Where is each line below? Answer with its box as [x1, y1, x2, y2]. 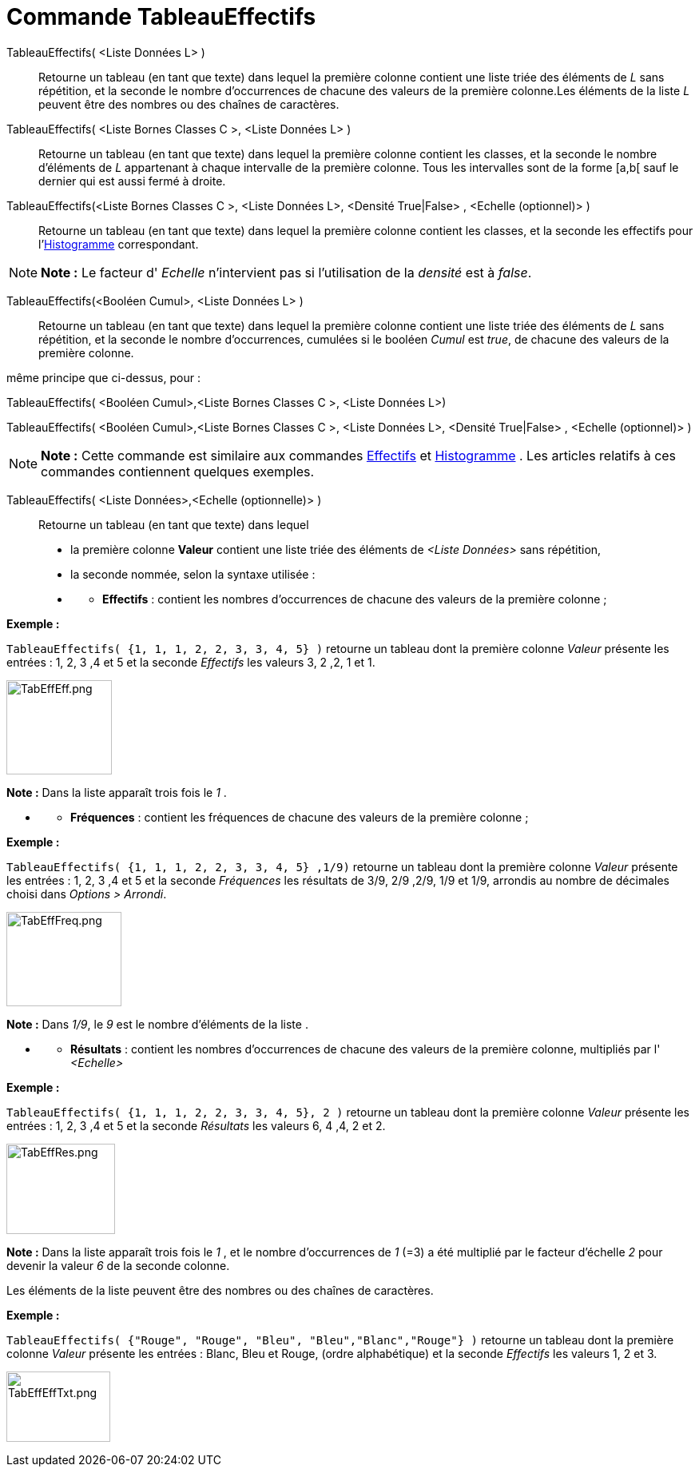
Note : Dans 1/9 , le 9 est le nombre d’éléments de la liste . [6, 1017, 308, 1031]
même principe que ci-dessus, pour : [6, 370, 201, 384]
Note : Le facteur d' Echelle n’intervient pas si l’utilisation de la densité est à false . [41, 264, 532, 281]
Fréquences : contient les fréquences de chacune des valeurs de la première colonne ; [70, 810, 529, 824]
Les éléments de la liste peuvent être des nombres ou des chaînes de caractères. [6, 1283, 434, 1297]
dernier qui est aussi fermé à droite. [38, 173, 226, 188]
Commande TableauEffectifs [6, 3, 316, 30]
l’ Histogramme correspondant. [38, 237, 199, 251]
